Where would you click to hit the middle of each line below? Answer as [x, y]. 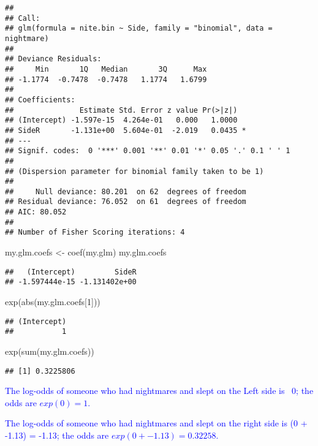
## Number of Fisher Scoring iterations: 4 [95, 232]
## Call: [23, 18]
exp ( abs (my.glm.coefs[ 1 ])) [53, 301]
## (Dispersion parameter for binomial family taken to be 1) [134, 171]
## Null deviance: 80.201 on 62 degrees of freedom [126, 191]
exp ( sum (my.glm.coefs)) [50, 351]
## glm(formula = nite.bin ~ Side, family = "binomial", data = [139, 28]
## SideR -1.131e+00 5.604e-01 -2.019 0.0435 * [126, 130]
